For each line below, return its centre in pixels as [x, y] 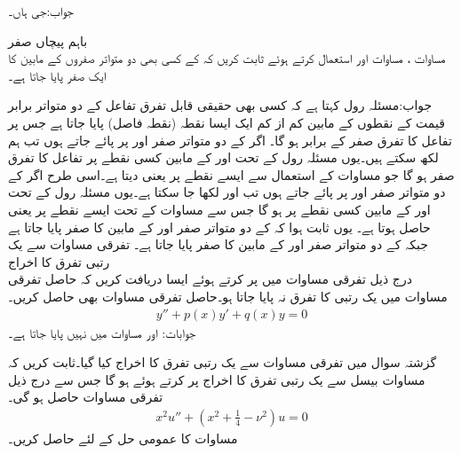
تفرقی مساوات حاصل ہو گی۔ [86, 397]
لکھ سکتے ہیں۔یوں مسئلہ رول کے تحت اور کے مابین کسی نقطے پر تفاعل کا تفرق [223, 157]
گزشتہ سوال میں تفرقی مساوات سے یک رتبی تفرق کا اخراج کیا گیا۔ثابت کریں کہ [223, 362]
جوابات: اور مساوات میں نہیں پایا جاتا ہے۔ [102, 332]
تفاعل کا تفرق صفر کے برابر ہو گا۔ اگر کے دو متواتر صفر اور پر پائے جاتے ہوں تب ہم [230, 140]
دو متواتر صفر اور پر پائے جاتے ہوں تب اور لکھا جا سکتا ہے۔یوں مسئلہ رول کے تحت [227, 192]
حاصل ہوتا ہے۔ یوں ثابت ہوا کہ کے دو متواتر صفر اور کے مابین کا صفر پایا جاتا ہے [219, 227]
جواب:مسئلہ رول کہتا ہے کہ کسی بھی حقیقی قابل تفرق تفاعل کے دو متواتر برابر [220, 105]
